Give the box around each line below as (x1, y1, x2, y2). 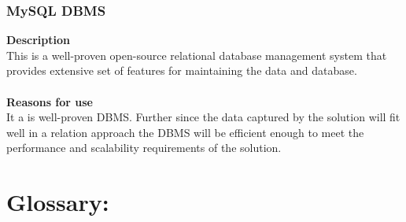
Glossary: (6, 186, 109, 218)
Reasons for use (6, 93, 93, 109)
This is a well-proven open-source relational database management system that (6, 46, 387, 63)
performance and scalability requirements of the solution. (6, 139, 282, 156)
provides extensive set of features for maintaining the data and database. (6, 62, 357, 79)
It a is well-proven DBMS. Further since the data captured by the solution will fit (6, 109, 400, 125)
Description (6, 31, 71, 48)
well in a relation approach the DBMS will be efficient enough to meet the (6, 124, 364, 140)
